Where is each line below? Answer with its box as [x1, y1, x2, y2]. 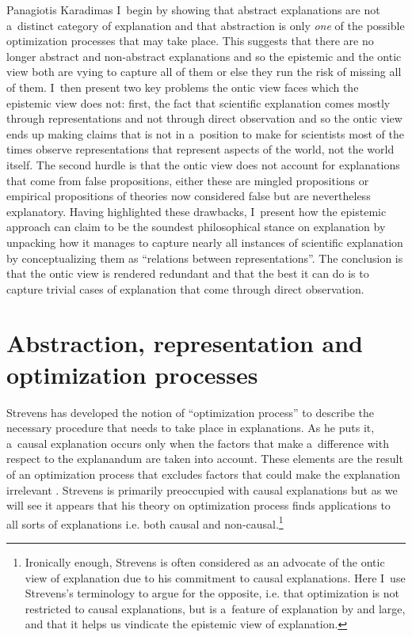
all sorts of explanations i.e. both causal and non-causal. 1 [6, 513, 284, 532]
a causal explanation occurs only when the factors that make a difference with [6, 434, 389, 451]
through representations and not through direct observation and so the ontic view [6, 110, 402, 127]
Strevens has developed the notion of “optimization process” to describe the [6, 404, 375, 420]
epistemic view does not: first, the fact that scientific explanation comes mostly [6, 94, 391, 111]
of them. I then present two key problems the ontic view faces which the [6, 78, 359, 95]
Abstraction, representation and [6, 327, 363, 359]
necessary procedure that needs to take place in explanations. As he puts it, [6, 419, 375, 436]
